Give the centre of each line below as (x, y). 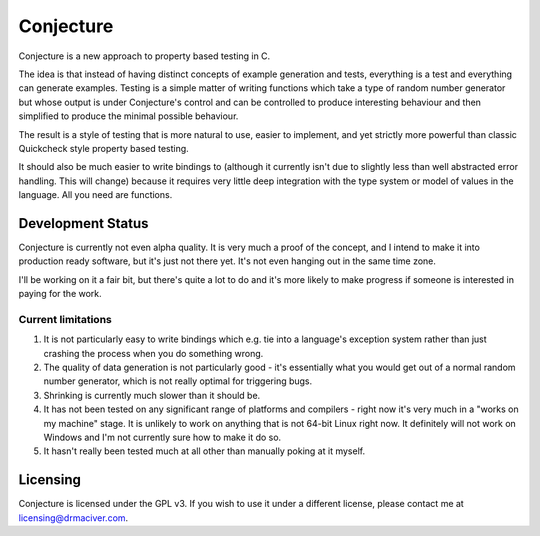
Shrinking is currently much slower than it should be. (152, 395)
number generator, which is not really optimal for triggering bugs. (178, 381)
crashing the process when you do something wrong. (153, 353)
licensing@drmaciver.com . (73, 517)
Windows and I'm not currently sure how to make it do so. (162, 437)
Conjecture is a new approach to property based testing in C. (144, 56)
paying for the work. (60, 294)
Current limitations (65, 319)
